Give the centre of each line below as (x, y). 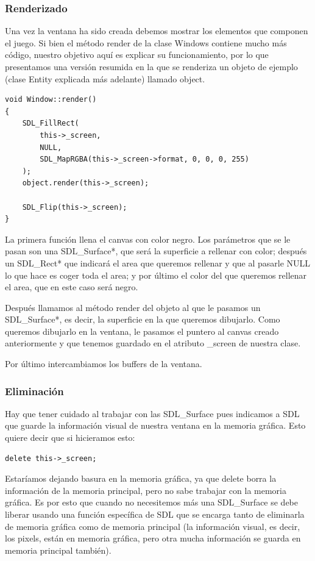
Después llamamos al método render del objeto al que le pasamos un (133, 307)
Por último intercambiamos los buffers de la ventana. (104, 364)
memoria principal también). (58, 550)
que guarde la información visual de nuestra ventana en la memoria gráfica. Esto (155, 425)
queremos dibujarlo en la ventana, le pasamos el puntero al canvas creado (142, 331)
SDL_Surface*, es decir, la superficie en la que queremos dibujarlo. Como (143, 319)
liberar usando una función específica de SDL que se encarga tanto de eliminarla (155, 514)
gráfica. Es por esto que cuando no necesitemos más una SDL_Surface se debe (152, 502)
